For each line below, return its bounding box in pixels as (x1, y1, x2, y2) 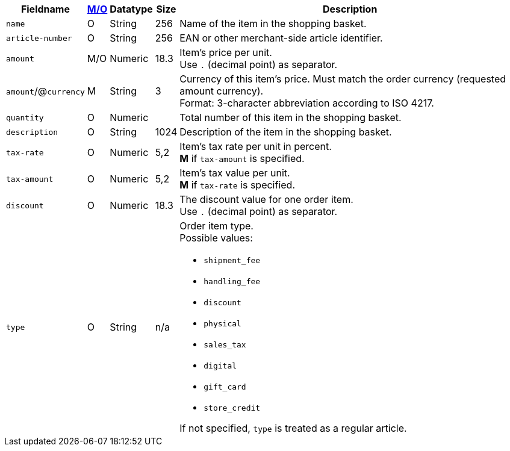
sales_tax (204, 340, 246, 349)
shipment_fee (204, 256, 261, 265)
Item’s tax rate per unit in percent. (179, 140, 332, 152)
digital (204, 361, 237, 370)
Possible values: (179, 232, 253, 244)
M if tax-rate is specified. (179, 179, 296, 191)
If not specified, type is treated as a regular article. (179, 422, 407, 434)
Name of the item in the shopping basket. (179, 17, 367, 30)
